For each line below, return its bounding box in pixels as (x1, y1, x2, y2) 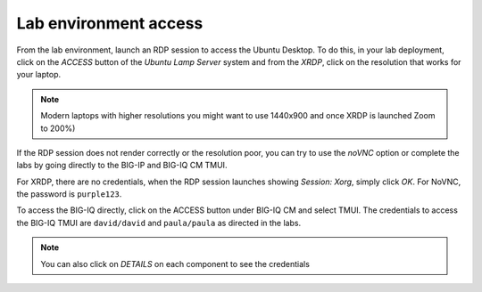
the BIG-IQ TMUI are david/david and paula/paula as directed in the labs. (16, 217, 302, 228)
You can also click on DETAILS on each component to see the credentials (40, 258, 310, 269)
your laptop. (16, 69, 62, 80)
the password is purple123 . (16, 189, 122, 199)
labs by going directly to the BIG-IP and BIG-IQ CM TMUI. (16, 160, 228, 171)
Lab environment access (16, 13, 204, 33)
